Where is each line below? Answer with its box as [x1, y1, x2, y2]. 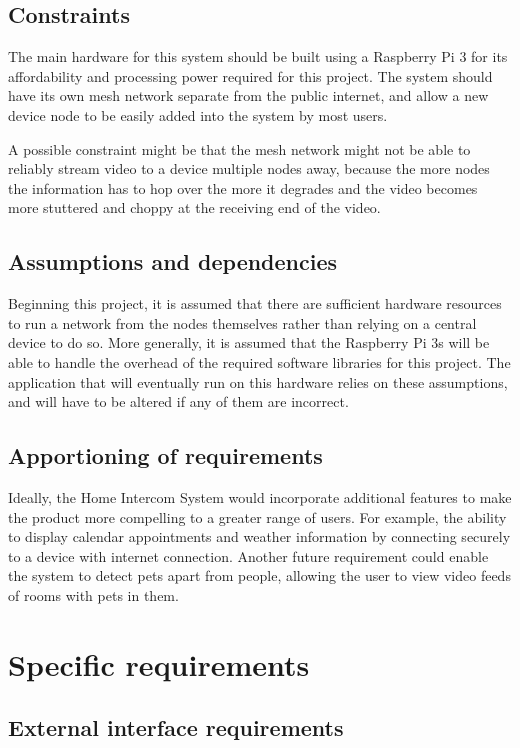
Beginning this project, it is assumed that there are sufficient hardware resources [8, 293, 502, 314]
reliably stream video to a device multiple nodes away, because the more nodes [8, 158, 490, 179]
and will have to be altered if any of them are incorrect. [8, 391, 349, 412]
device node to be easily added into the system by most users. [8, 104, 388, 125]
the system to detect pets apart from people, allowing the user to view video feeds [8, 565, 511, 586]
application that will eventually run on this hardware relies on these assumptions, [8, 371, 508, 392]
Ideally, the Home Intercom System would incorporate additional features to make [8, 486, 512, 507]
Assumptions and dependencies [8, 246, 338, 277]
